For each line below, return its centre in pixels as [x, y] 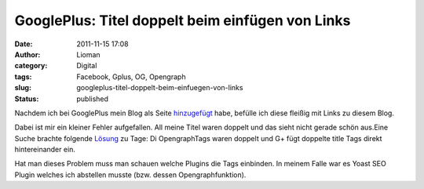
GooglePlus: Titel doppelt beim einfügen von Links [183, 20]
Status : [27, 99]
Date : [24, 44]
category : [31, 66]
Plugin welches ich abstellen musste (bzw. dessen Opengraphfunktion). [130, 174]
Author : [27, 54]
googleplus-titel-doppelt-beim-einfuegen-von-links [160, 88]
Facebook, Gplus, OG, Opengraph [131, 76]
